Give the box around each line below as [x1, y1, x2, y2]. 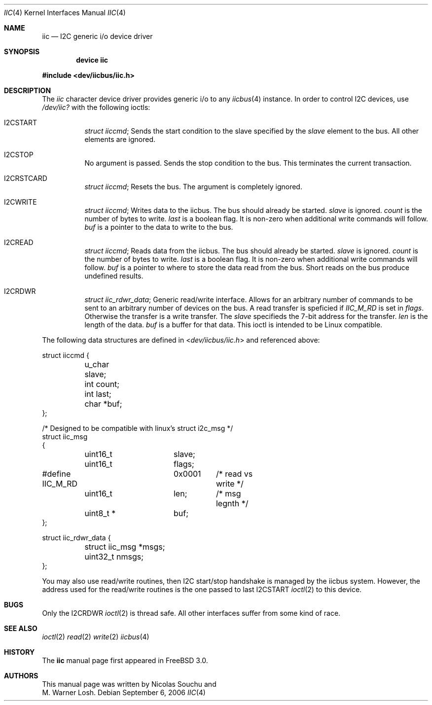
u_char [84, 359, 109, 369]
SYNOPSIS [4, 47, 40, 56]
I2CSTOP [4, 150, 34, 159]
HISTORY [4, 648, 35, 656]
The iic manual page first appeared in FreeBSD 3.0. [42, 656, 208, 665]
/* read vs [216, 469, 253, 479]
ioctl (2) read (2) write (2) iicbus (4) [42, 633, 149, 641]
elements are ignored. [84, 135, 156, 143]
